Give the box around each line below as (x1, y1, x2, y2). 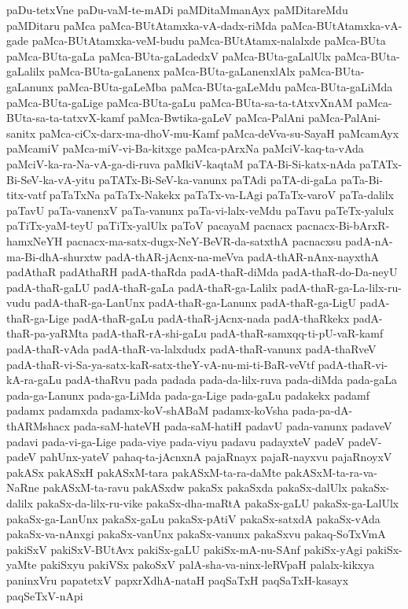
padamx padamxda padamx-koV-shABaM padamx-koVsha (6, 402, 289, 419)
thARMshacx (6, 418, 70, 434)
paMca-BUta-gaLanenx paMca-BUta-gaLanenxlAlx (48, 63, 296, 79)
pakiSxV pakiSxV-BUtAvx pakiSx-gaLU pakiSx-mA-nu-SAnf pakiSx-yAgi (6, 541, 363, 557)
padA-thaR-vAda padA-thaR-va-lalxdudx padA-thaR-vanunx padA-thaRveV (6, 341, 377, 357)
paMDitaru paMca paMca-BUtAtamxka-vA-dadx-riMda (6, 17, 278, 33)
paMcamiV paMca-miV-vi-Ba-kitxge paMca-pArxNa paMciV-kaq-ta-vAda (6, 140, 364, 157)
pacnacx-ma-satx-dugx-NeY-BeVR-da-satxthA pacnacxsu (66, 232, 342, 249)
